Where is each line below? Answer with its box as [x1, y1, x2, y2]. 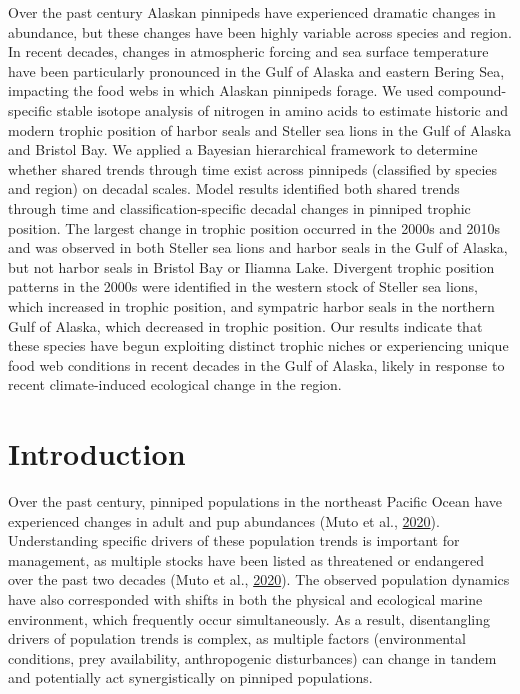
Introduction [8, 433, 186, 474]
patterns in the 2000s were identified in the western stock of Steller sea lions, [8, 276, 478, 297]
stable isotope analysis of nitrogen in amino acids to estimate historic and [56, 99, 509, 120]
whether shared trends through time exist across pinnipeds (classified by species [8, 158, 498, 179]
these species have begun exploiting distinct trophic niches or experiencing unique [8, 335, 509, 356]
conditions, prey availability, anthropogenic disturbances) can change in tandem [8, 647, 497, 668]
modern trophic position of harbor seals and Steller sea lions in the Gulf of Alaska [8, 119, 512, 140]
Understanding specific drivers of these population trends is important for [8, 530, 460, 551]
